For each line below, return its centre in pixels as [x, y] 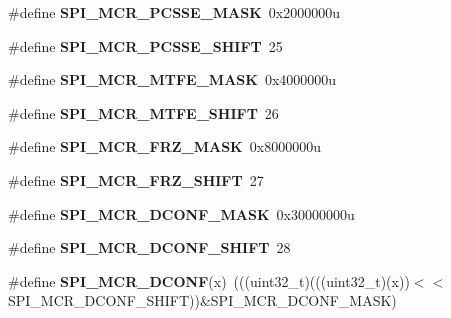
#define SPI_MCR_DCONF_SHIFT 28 [149, 247]
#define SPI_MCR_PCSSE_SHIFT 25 [145, 45]
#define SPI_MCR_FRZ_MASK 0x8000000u [164, 146]
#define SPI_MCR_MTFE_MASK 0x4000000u [172, 79]
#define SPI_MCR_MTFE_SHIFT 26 [143, 112]
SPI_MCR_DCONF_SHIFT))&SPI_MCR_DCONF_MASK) [202, 300]
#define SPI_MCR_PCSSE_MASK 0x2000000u [174, 12]
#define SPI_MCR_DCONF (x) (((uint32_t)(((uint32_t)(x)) [209, 280]
